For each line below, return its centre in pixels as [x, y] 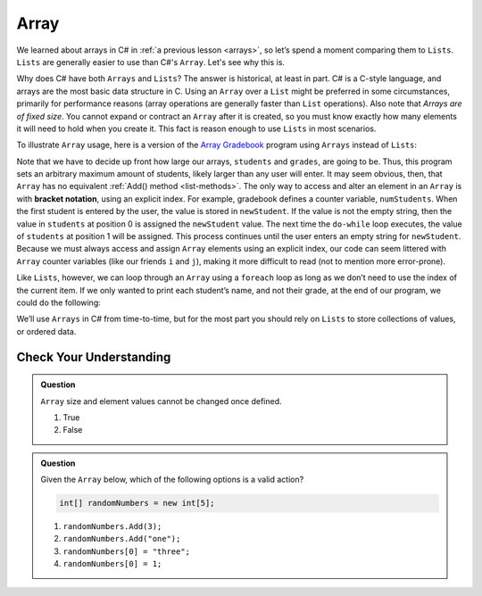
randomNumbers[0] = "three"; [127, 551]
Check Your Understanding [94, 357]
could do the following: [59, 302]
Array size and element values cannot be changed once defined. [161, 401]
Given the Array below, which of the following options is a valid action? [172, 480]
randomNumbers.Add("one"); [122, 539]
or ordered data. [46, 331]
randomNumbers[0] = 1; [112, 564]
